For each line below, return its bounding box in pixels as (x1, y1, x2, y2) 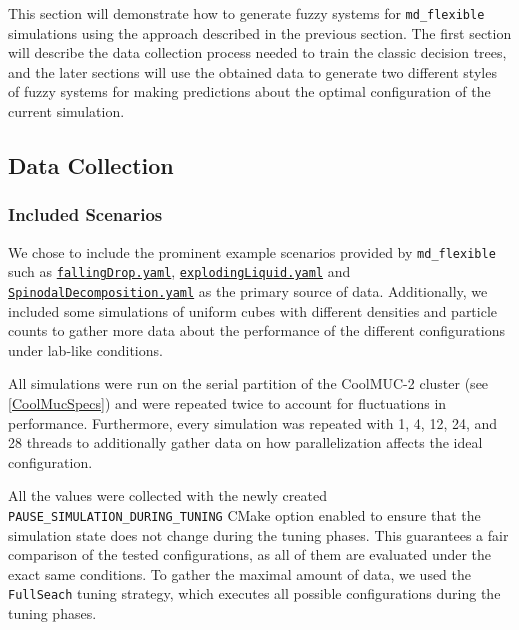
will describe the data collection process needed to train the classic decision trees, (8, 42, 507, 63)
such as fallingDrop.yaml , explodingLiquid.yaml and (8, 261, 351, 282)
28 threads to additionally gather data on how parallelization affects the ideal (8, 432, 483, 453)
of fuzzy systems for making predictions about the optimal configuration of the (8, 81, 491, 102)
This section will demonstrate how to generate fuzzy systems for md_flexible (8, 3, 485, 23)
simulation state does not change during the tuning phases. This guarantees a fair (8, 524, 509, 545)
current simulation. (8, 101, 125, 122)
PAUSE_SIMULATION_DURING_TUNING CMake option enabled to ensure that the (8, 504, 481, 525)
